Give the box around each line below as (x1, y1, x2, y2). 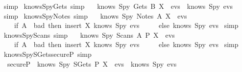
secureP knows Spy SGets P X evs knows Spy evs (7, 58, 177, 69)
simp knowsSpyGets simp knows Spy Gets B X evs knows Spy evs (3, 1, 233, 11)
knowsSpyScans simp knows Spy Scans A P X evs (3, 29, 175, 40)
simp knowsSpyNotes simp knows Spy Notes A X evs (3, 10, 187, 21)
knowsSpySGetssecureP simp (3, 48, 92, 59)
